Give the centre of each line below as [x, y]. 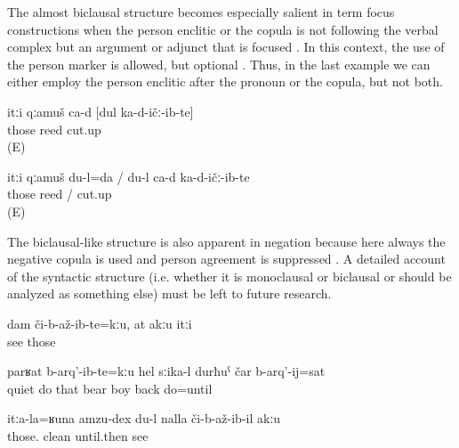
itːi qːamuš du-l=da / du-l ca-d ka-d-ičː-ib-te [129, 176]
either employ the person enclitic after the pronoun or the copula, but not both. [225, 81]
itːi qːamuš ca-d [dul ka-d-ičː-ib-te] [101, 111]
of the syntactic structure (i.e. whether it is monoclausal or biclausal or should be [229, 276]
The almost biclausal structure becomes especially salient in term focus [201, 12]
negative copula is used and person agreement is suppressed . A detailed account [226, 259]
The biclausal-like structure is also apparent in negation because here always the [226, 241]
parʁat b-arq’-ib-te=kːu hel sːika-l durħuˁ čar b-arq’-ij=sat [166, 371]
